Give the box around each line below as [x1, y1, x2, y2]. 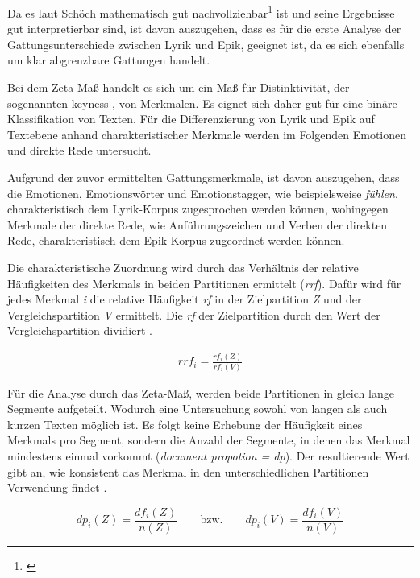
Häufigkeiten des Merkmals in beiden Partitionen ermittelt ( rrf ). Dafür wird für [7, 275, 401, 291]
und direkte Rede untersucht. [7, 142, 152, 159]
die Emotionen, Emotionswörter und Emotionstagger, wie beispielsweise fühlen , [7, 184, 398, 201]
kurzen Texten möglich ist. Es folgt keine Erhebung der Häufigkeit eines [7, 415, 363, 432]
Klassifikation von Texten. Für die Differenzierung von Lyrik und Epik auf [7, 110, 375, 127]
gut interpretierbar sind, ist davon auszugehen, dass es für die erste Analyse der [7, 20, 401, 37]
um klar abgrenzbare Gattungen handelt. [7, 52, 210, 68]
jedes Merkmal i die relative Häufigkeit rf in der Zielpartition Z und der [7, 291, 362, 308]
